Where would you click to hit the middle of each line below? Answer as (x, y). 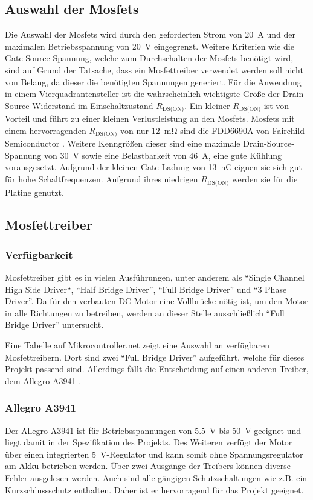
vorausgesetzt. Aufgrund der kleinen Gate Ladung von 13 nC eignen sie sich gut (153, 167)
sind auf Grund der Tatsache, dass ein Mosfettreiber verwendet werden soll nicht (154, 69)
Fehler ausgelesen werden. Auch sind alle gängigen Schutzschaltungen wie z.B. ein (156, 478)
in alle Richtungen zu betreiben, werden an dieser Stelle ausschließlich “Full (145, 312)
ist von (276, 105)
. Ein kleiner (207, 105)
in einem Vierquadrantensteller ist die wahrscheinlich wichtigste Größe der (142, 94)
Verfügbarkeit (39, 254)
